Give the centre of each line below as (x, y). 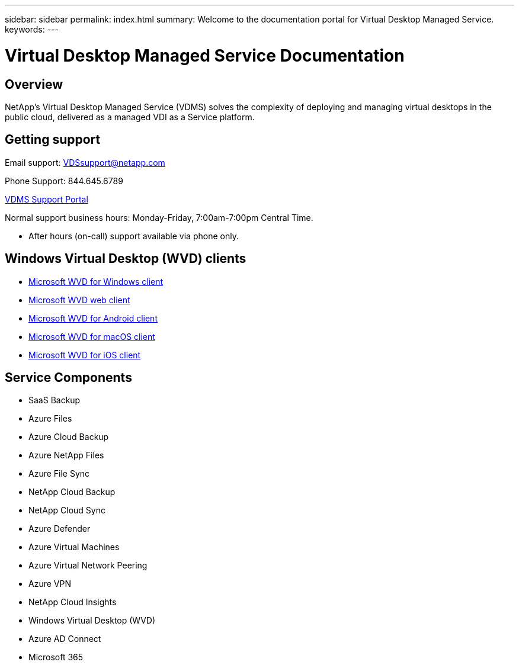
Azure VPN (50, 584)
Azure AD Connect (65, 639)
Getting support (53, 140)
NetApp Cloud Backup (72, 492)
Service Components (68, 378)
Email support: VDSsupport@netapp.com (85, 162)
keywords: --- (32, 29)
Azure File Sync (59, 474)
